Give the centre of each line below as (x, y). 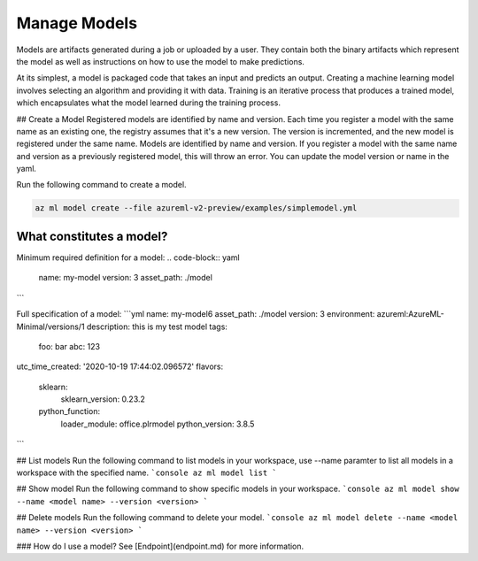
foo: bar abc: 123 (69, 346)
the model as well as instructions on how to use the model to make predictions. (161, 61)
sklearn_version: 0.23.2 (103, 399)
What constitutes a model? (92, 236)
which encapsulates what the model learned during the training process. (148, 103)
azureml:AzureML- (410, 314)
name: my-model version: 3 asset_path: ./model (125, 278)
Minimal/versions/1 (50, 327)
